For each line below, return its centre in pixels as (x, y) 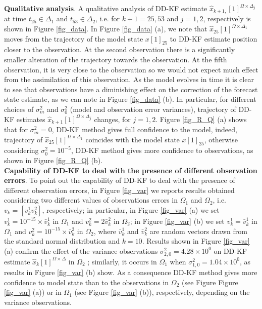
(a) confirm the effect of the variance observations (81, 250)
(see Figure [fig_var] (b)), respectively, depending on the (162, 292)
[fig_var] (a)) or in (33, 292)
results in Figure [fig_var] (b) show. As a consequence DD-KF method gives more (131, 272)
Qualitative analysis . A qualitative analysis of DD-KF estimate (106, 8)
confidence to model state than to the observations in (87, 282)
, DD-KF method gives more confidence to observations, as (162, 150)
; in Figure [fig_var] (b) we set (177, 221)
